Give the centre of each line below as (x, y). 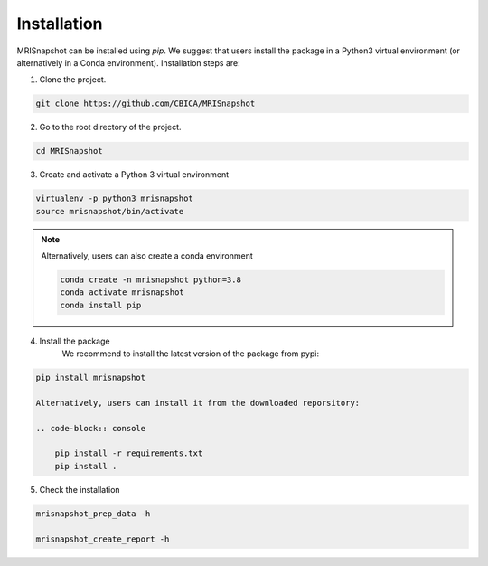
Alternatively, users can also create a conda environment (147, 256)
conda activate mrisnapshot (122, 292)
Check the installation (80, 489)
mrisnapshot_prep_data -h (93, 514)
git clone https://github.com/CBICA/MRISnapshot (145, 104)
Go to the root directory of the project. (110, 127)
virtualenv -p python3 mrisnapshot (114, 198)
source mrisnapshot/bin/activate (110, 211)
